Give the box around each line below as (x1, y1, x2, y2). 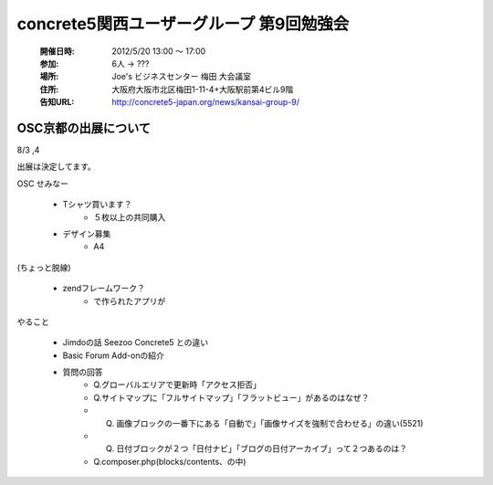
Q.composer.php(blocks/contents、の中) (93, 456, 246, 467)
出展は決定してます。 (16, 161, 96, 173)
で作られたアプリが (93, 295, 166, 306)
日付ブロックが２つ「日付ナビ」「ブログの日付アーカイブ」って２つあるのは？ (116, 443, 408, 454)
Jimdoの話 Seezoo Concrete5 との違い (62, 337, 209, 348)
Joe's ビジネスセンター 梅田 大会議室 (111, 71, 251, 82)
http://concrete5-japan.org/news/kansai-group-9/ (111, 97, 300, 108)
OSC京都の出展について (16, 120, 151, 136)
